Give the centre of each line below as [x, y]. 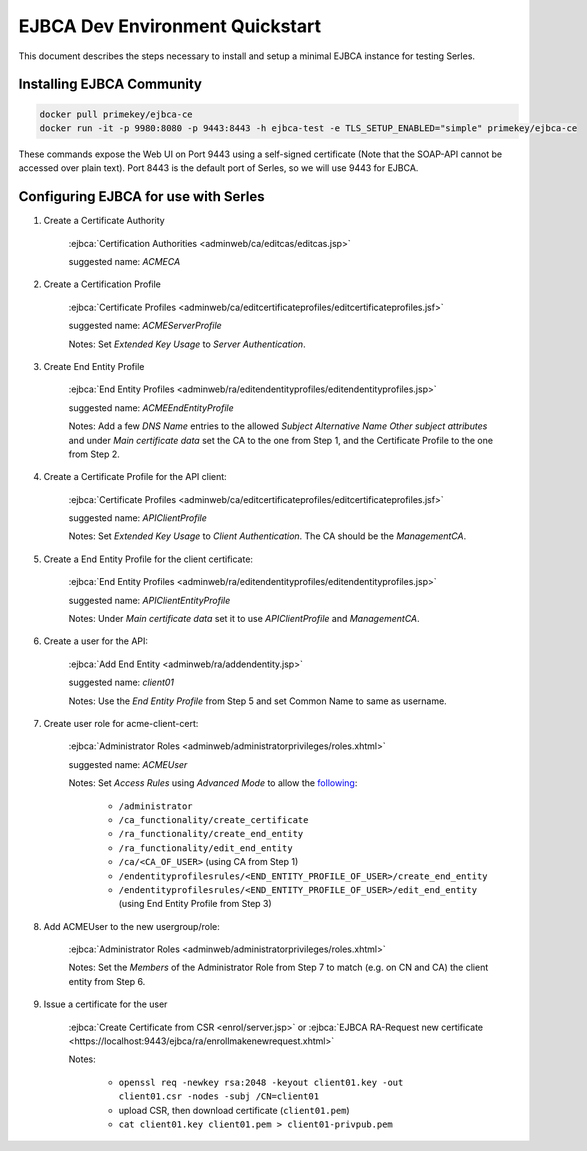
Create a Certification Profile [102, 284]
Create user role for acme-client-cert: [121, 723]
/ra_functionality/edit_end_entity [206, 848]
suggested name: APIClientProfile [137, 518]
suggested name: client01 [121, 682]
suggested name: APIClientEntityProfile [149, 600]
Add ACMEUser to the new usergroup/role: [131, 926]
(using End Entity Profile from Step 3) [195, 904]
